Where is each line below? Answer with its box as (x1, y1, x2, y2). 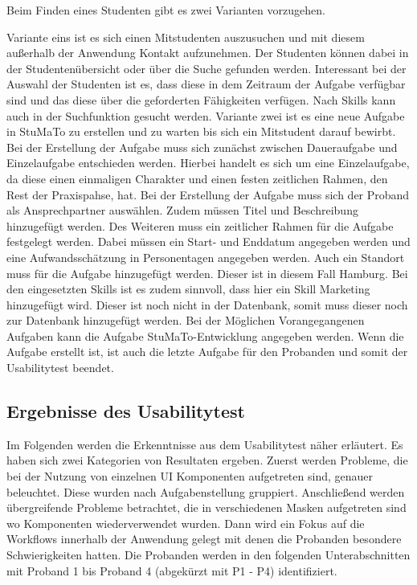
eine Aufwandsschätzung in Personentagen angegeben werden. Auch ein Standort (6, 248, 405, 265)
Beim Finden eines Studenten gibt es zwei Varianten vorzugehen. (6, 2, 325, 18)
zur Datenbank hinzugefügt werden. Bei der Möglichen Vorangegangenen (6, 312, 365, 329)
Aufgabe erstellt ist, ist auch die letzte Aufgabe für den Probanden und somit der (6, 343, 408, 360)
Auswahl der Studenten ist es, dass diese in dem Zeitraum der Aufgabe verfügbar (6, 76, 406, 92)
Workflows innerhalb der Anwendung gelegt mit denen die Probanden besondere (6, 530, 402, 547)
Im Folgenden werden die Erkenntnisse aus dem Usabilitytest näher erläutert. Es (6, 436, 403, 452)
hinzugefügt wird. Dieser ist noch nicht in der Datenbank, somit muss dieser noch (6, 296, 408, 313)
